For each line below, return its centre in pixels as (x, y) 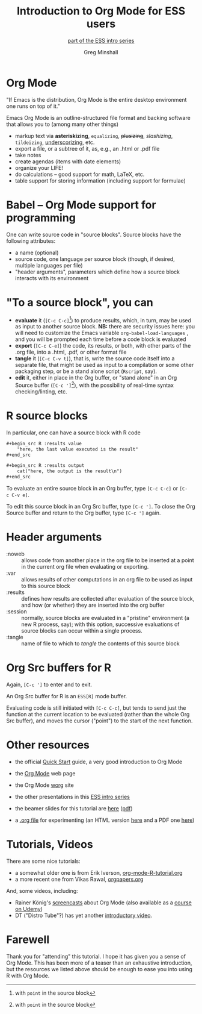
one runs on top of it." (33, 106)
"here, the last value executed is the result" (78, 449)
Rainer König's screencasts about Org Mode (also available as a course (103, 903)
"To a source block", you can (80, 302)
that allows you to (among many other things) (63, 124)
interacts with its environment (52, 278)
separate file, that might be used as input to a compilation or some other (104, 365)
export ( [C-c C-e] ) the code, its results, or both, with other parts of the (103, 346)
